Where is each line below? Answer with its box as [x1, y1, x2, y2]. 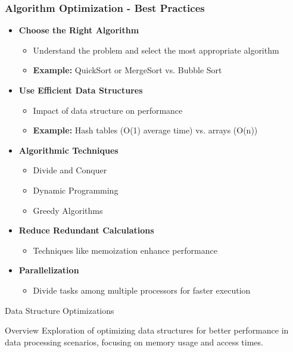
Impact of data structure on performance [33, 104, 183, 116]
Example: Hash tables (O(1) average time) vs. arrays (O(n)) [33, 124, 258, 136]
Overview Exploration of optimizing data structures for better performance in [5, 324, 289, 337]
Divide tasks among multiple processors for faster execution [33, 284, 251, 296]
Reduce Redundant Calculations [18, 224, 154, 236]
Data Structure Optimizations [5, 304, 114, 316]
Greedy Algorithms [33, 204, 103, 216]
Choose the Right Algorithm [18, 24, 139, 36]
